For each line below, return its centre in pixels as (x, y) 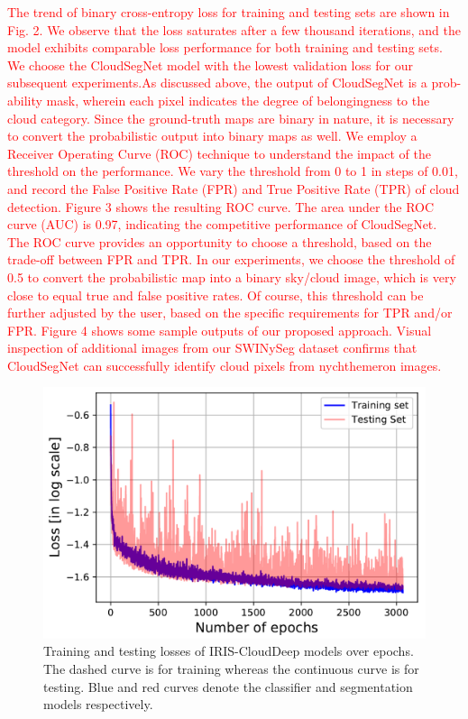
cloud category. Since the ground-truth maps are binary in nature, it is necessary (231, 118)
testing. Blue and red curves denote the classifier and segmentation (228, 686)
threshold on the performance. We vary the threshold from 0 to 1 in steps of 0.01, (233, 171)
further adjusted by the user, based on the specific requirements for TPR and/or (230, 313)
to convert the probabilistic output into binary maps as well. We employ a (212, 136)
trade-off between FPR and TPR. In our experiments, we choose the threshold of (231, 259)
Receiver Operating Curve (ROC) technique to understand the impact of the (220, 153)
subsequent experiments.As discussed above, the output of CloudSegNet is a (217, 83)
